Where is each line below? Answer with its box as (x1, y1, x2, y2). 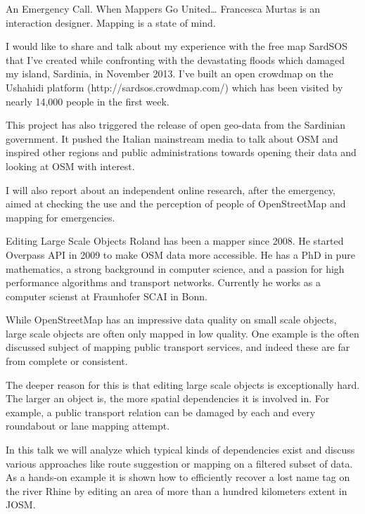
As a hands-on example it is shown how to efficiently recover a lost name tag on (6, 470, 350, 484)
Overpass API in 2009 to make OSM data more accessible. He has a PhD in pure (6, 247, 355, 262)
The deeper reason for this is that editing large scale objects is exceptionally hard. (6, 377, 360, 392)
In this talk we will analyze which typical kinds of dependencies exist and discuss (6, 442, 355, 457)
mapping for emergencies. (6, 210, 115, 224)
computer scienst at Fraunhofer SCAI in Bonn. (6, 288, 207, 303)
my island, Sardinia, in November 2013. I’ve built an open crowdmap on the (6, 66, 333, 81)
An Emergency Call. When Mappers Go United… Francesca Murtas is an (6, 1, 321, 15)
